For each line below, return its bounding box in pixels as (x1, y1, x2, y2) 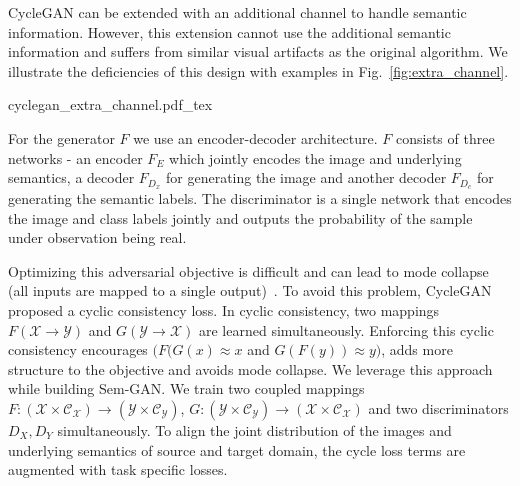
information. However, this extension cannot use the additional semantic (8, 21, 451, 42)
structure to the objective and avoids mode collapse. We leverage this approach (8, 358, 493, 379)
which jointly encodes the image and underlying (169, 147, 462, 168)
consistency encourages (8, 339, 148, 360)
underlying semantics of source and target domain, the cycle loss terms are (8, 439, 466, 460)
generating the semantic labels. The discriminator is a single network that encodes (8, 188, 512, 209)
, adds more (381, 339, 453, 360)
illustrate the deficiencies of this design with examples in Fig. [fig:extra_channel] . (8, 60, 509, 81)
